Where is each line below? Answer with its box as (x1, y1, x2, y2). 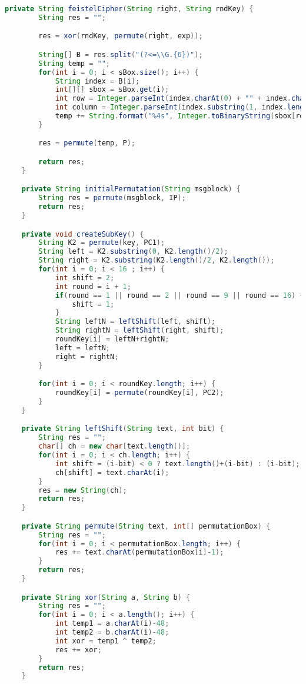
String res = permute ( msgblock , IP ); (38, 194, 186, 202)
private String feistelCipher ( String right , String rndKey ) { (5, 5, 254, 13)
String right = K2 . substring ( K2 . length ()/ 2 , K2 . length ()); (38, 256, 275, 265)
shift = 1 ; (72, 300, 115, 308)
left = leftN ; (55, 343, 110, 352)
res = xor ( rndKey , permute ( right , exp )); (38, 32, 203, 41)
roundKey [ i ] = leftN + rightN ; (55, 335, 169, 344)
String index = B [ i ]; (55, 77, 140, 85)
